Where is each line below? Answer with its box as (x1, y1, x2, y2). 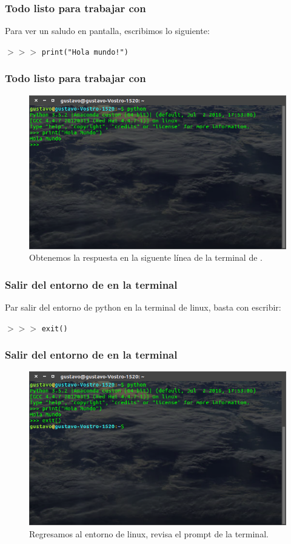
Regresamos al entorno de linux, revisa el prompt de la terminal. (29, 527, 269, 540)
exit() (41, 324, 68, 333)
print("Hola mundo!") (41, 47, 129, 57)
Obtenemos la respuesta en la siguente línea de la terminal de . (29, 251, 263, 264)
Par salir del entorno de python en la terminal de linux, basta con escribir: (5, 300, 281, 313)
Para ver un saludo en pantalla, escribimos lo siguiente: (5, 24, 210, 37)
